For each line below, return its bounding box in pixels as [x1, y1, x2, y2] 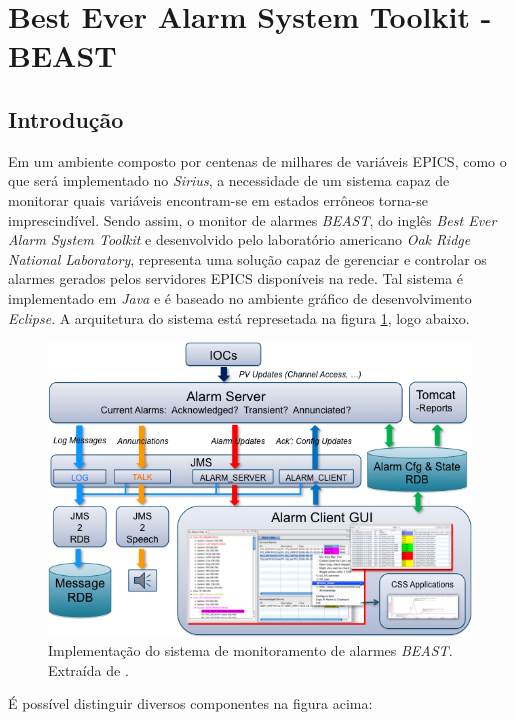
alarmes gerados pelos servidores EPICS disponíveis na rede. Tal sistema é [8, 268, 464, 289]
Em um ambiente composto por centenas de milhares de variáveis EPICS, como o [8, 150, 507, 171]
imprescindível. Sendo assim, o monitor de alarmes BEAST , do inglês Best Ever [8, 209, 497, 230]
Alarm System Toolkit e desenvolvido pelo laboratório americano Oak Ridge [8, 229, 471, 250]
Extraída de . [48, 659, 129, 680]
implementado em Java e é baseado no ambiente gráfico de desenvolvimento [8, 287, 472, 308]
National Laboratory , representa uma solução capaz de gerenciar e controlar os [8, 248, 487, 269]
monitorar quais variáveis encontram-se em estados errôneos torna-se [8, 189, 428, 210]
